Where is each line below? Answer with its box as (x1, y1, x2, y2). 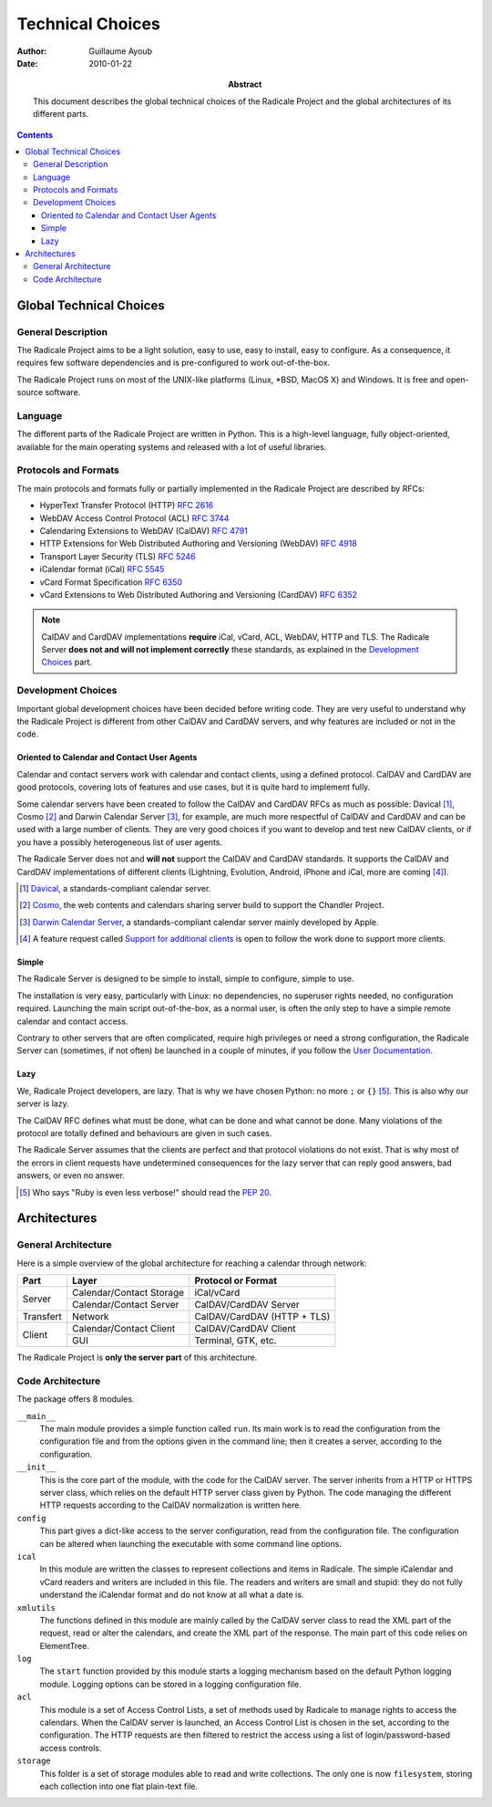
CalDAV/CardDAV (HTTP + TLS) (194, 1311, 331, 1323)
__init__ (16, 1462, 56, 1473)
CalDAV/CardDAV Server (194, 1299, 300, 1311)
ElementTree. (39, 1640, 90, 1651)
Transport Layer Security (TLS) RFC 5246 (39, 550, 196, 561)
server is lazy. (16, 1098, 69, 1109)
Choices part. (41, 657, 93, 668)
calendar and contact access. (16, 1016, 128, 1027)
